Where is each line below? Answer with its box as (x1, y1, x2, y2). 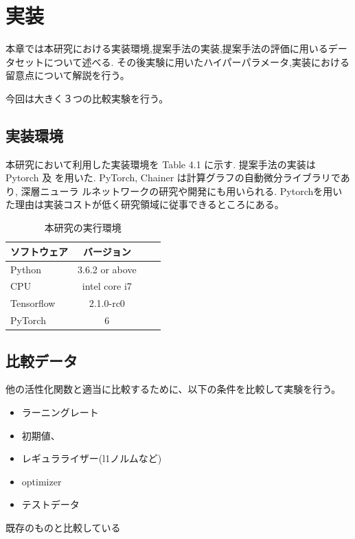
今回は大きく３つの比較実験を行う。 (5, 91, 169, 105)
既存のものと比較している (5, 520, 121, 534)
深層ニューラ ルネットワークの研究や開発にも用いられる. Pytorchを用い (21, 183, 343, 198)
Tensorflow (10, 296, 56, 310)
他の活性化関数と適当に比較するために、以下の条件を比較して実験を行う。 (5, 382, 341, 396)
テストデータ (21, 497, 80, 512)
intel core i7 (82, 279, 132, 293)
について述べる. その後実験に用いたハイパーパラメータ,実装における (43, 54, 350, 69)
